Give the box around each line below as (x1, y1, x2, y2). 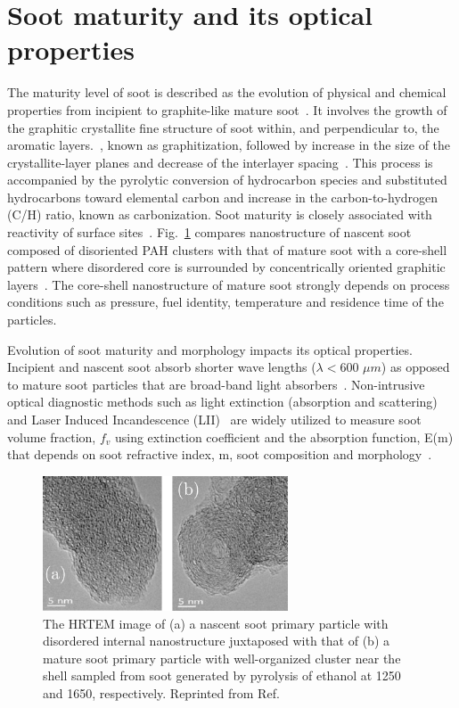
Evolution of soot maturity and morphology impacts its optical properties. (7, 340, 413, 358)
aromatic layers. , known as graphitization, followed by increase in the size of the (7, 136, 451, 154)
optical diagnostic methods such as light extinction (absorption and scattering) (7, 392, 438, 411)
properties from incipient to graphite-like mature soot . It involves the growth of (7, 100, 447, 119)
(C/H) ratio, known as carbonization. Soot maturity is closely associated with (7, 205, 432, 224)
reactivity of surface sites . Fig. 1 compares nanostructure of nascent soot (7, 223, 412, 242)
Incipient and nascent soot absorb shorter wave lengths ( (7, 358, 316, 376)
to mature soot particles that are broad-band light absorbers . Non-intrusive (7, 375, 425, 393)
